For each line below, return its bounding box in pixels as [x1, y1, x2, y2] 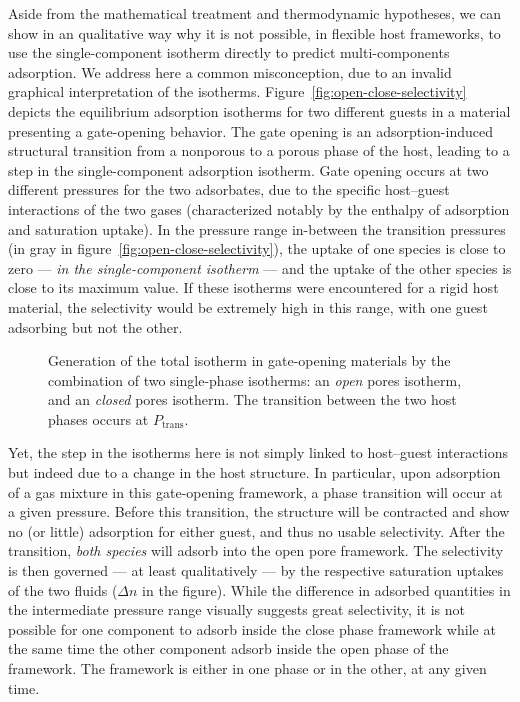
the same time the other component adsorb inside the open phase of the [8, 638, 449, 659]
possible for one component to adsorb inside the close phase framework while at [8, 618, 496, 639]
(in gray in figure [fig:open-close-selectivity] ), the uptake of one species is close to [8, 238, 506, 259]
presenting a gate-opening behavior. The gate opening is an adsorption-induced [8, 120, 493, 141]
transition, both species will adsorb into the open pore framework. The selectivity [8, 540, 504, 561]
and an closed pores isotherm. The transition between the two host [48, 389, 457, 410]
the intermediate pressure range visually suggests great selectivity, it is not [8, 599, 465, 620]
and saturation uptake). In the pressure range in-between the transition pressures [8, 218, 506, 239]
